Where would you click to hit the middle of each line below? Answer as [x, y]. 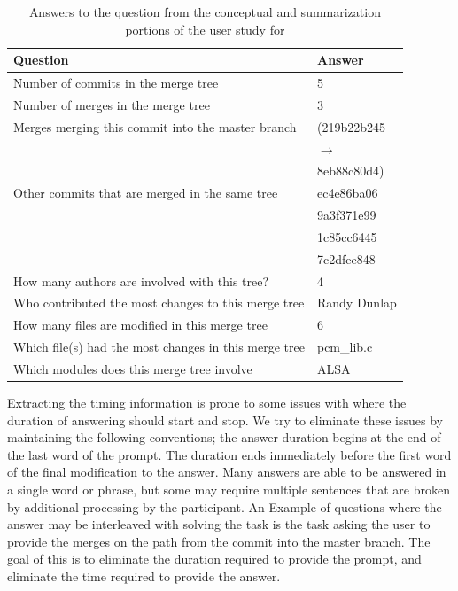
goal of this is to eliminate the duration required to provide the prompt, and [214, 559]
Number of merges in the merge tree [112, 104]
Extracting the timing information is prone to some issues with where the [207, 403]
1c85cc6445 [347, 236]
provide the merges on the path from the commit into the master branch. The [219, 541]
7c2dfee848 [346, 258]
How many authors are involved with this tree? [141, 280]
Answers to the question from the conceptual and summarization [205, 12]
